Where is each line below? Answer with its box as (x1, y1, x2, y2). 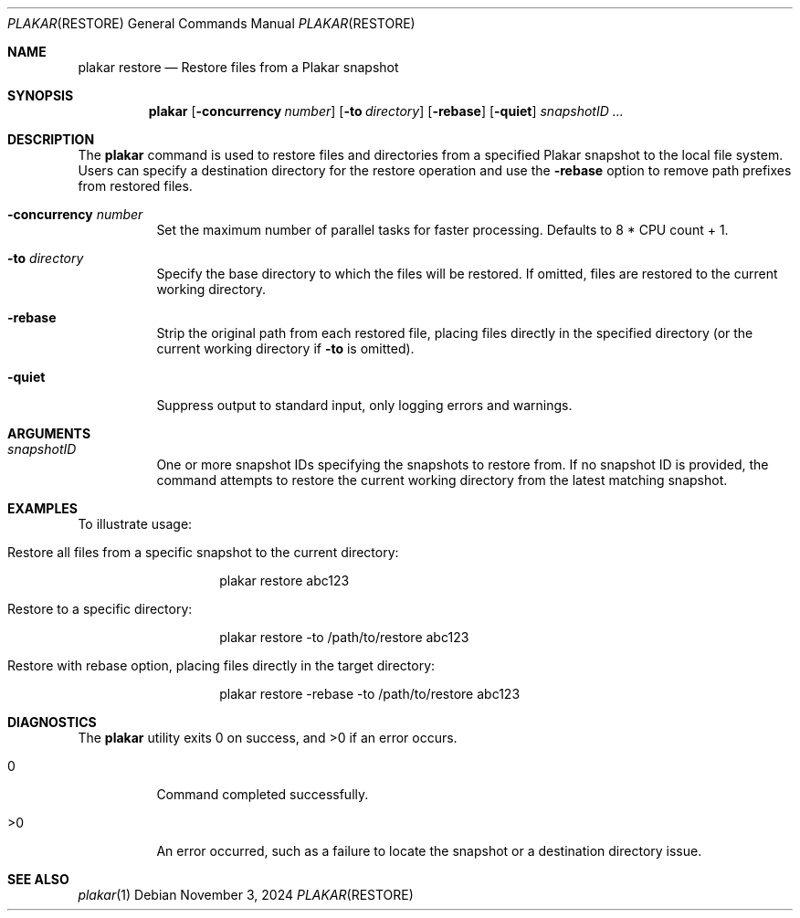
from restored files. (78, 178, 193, 194)
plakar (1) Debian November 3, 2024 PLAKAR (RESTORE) (78, 887, 414, 902)
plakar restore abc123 (219, 573, 350, 588)
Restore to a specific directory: (7, 601, 193, 617)
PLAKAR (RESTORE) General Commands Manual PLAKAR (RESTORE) (7, 16, 416, 31)
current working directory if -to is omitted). (156, 341, 415, 356)
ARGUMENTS (7, 426, 91, 441)
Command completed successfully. (156, 786, 369, 802)
